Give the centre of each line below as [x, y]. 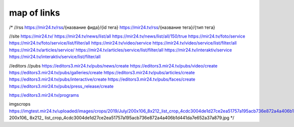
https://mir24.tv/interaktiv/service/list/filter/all [55, 57]
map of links [35, 13]
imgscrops [20, 104]
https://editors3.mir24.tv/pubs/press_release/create [61, 86]
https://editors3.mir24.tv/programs [44, 95]
